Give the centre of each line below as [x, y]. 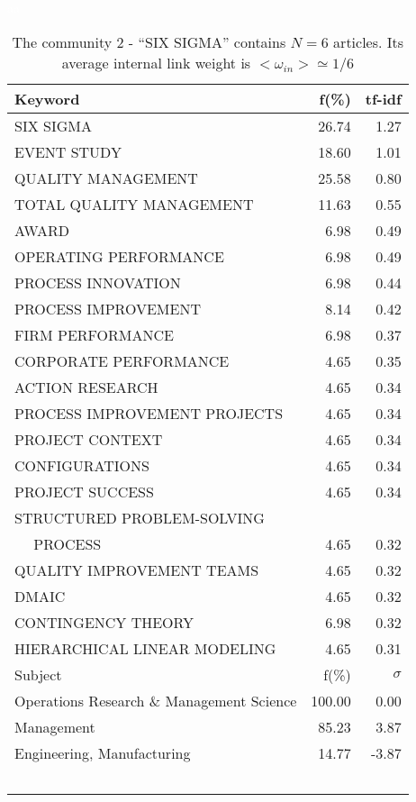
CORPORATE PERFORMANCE [122, 360]
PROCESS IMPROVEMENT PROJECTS [149, 413]
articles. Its [369, 41]
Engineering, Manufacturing [103, 752]
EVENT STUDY [68, 151]
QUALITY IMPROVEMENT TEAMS [137, 570]
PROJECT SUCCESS [84, 491]
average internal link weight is [156, 62]
